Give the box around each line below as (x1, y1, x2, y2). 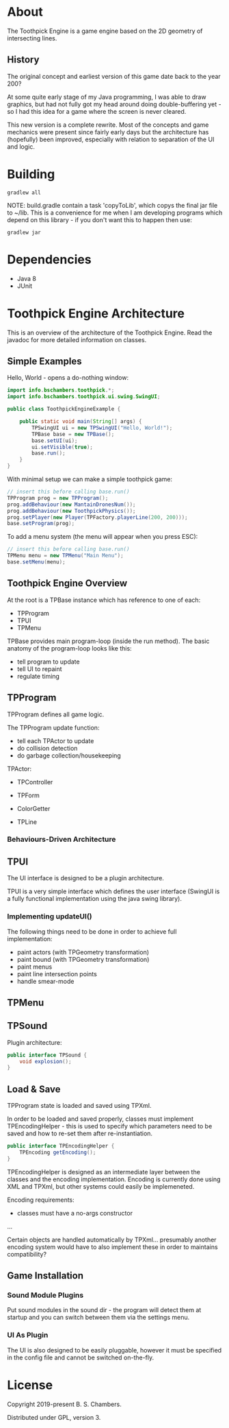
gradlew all (7, 189, 41, 196)
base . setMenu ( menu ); (7, 559, 66, 566)
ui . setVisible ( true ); (31, 444, 94, 450)
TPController (16, 777, 53, 786)
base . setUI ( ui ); (31, 437, 78, 444)
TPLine (16, 817, 38, 826)
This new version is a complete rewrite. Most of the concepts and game (7, 121, 209, 129)
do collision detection (16, 744, 78, 752)
